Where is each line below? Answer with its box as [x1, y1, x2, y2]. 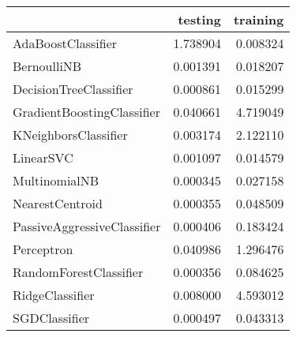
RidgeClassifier [13, 286, 95, 304]
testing [178, 10, 221, 28]
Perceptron [13, 240, 73, 258]
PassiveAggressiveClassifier [13, 217, 161, 235]
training [233, 10, 284, 28]
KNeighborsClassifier [13, 125, 128, 144]
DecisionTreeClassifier [13, 80, 133, 98]
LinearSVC [13, 148, 73, 167]
